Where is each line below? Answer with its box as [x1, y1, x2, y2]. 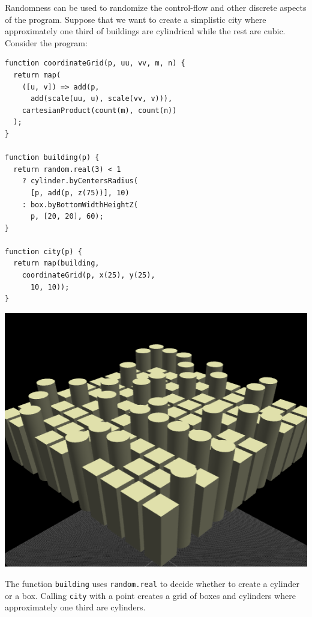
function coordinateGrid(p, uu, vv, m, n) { [5, 59, 185, 68]
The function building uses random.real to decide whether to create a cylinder [5, 577, 299, 589]
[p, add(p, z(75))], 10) [30, 188, 130, 197]
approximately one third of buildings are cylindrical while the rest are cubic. [5, 25, 286, 37]
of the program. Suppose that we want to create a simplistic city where [5, 13, 266, 25]
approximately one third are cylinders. [5, 601, 146, 613]
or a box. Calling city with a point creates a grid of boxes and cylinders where [5, 589, 296, 601]
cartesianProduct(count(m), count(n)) [22, 106, 177, 115]
